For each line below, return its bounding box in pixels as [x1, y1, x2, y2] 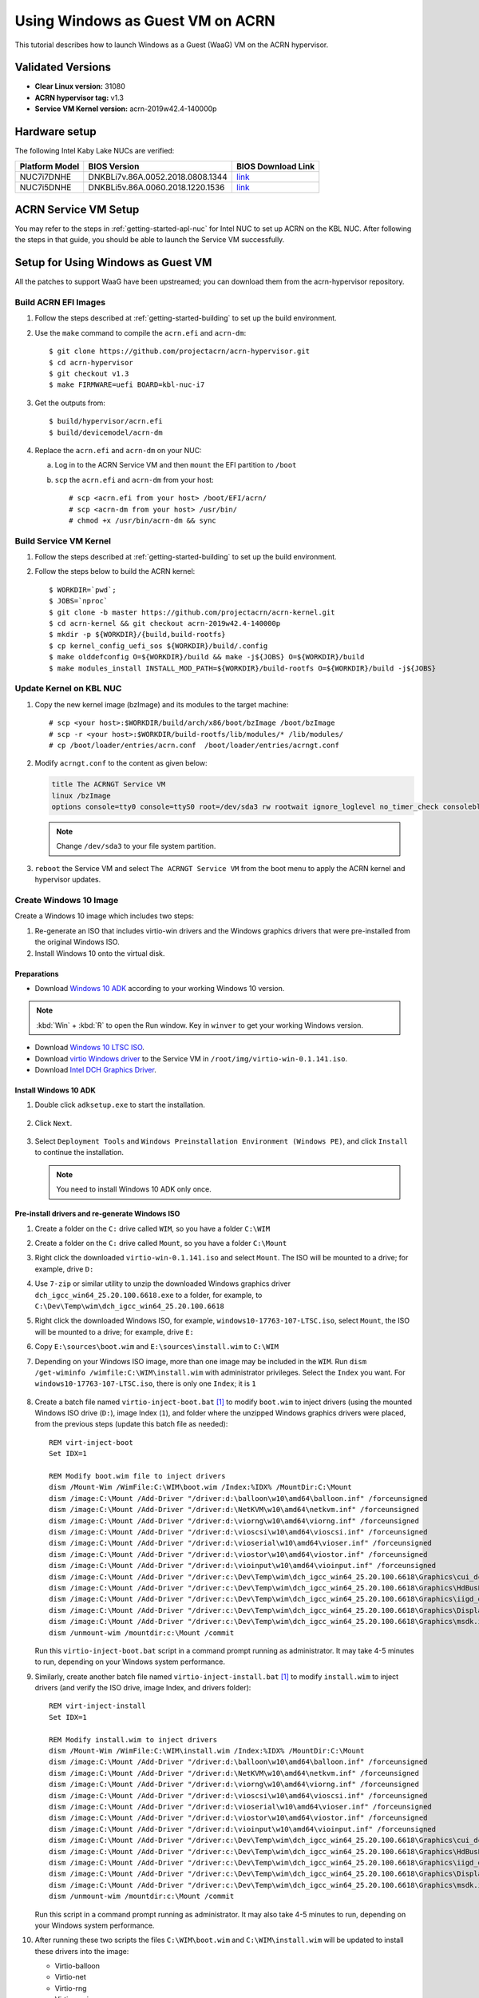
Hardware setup [14, 125, 97, 139]
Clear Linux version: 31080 [34, 82, 125, 91]
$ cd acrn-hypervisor [49, 358, 133, 367]
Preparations [14, 969, 59, 978]
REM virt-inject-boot [49, 1438, 133, 1447]
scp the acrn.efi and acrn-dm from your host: [54, 475, 215, 484]
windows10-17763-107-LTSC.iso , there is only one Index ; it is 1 [34, 1379, 256, 1388]
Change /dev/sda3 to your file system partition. [56, 842, 216, 851]
